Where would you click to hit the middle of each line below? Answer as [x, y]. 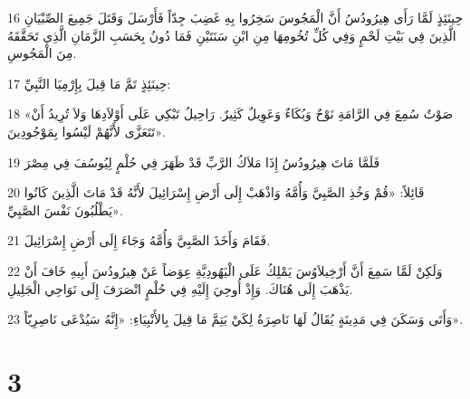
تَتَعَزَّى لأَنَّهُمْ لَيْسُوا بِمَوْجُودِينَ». [86, 131]
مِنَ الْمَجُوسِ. [42, 53]
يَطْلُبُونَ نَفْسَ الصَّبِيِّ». [65, 209]
